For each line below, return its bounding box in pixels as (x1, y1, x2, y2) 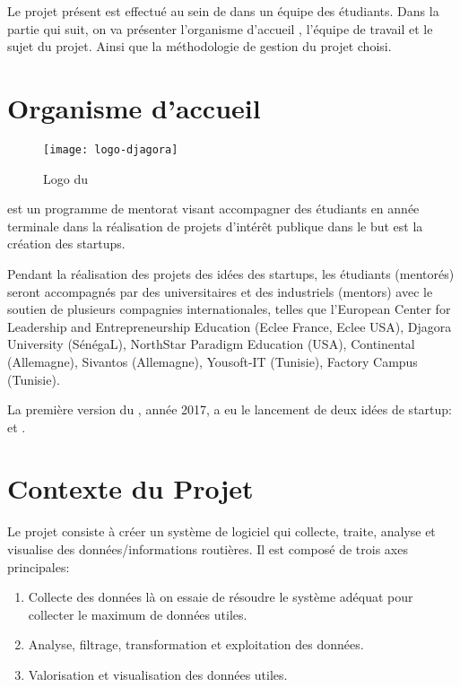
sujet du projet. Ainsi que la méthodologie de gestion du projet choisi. (7, 37, 392, 56)
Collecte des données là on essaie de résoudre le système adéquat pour (28, 587, 413, 606)
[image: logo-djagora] (43, 143, 178, 156)
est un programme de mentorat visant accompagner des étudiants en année (7, 199, 420, 218)
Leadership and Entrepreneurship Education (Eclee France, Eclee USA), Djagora (7, 317, 452, 335)
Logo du (43, 169, 88, 187)
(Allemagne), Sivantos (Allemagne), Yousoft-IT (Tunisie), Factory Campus (7, 352, 418, 370)
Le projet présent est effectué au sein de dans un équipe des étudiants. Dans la (7, 2, 439, 20)
